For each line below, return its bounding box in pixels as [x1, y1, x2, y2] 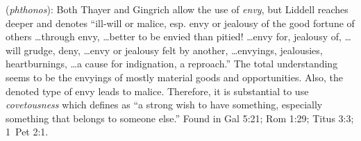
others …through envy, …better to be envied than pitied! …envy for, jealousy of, [6, 29, 342, 44]
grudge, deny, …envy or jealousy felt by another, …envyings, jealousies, [24, 42, 323, 57]
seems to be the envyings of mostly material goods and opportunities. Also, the [6, 69, 343, 84]
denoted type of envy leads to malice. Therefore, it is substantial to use [6, 83, 309, 98]
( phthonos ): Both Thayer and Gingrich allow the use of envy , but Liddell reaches [6, 2, 349, 16]
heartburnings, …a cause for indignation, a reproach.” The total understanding [6, 56, 338, 71]
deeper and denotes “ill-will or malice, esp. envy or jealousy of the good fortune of [6, 15, 355, 30]
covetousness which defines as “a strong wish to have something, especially [6, 97, 323, 112]
